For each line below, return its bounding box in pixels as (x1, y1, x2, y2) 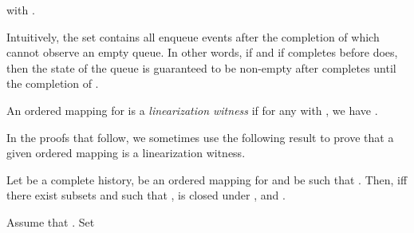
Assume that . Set (6, 213, 95, 230)
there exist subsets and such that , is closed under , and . (6, 187, 286, 203)
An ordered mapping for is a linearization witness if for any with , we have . (6, 101, 378, 118)
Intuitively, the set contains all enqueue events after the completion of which (6, 28, 380, 45)
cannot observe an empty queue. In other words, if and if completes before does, (6, 44, 398, 61)
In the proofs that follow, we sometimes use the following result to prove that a (6, 128, 394, 145)
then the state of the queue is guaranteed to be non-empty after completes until (6, 59, 396, 76)
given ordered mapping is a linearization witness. (6, 144, 246, 161)
